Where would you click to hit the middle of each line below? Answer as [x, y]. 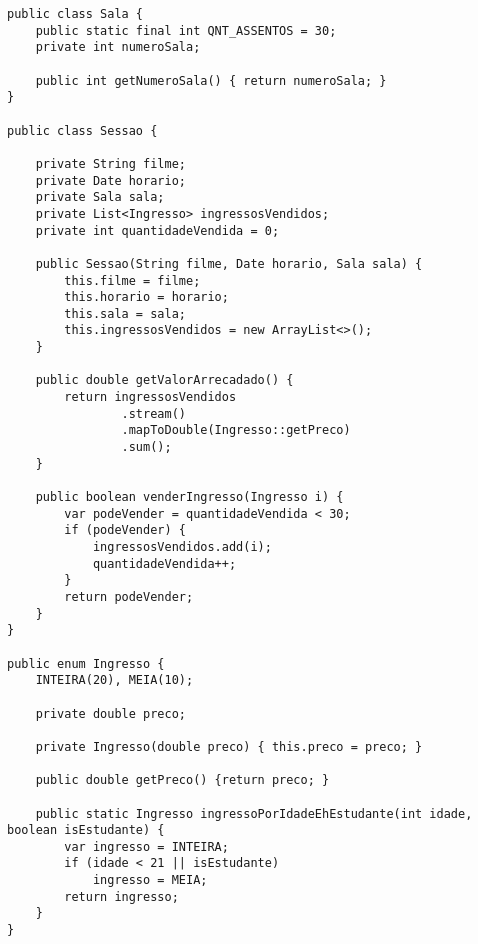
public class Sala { [75, 14]
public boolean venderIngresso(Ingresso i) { [189, 497]
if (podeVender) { [125, 530]
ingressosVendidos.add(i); [182, 547]
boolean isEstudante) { [86, 830]
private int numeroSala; [118, 47]
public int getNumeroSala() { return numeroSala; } [211, 80]
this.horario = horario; [146, 297]
